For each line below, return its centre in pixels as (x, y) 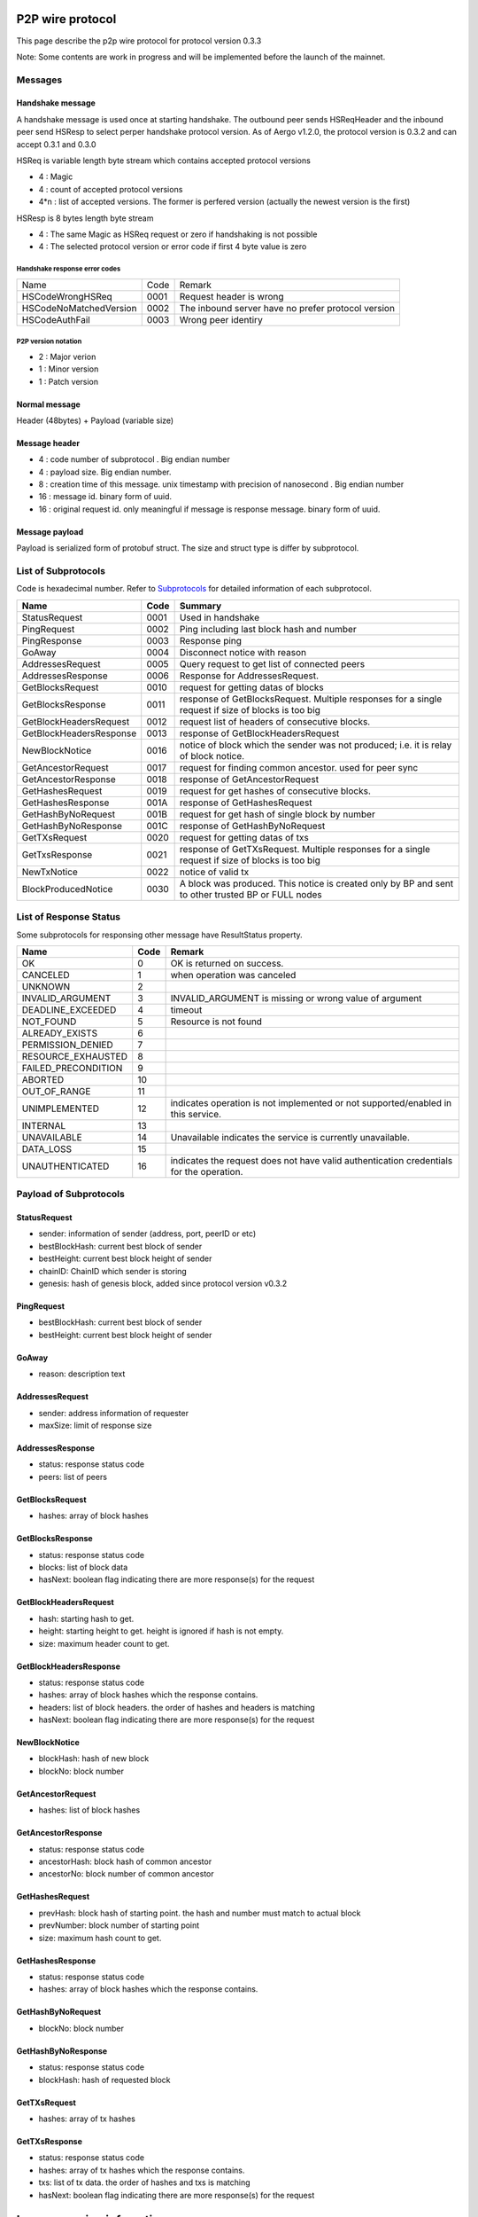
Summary (200, 606)
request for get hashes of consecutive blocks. (275, 791)
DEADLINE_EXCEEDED (69, 1009)
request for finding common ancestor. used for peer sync (299, 767)
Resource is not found (216, 1022)
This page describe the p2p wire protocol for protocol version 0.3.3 (139, 41)
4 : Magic (56, 176)
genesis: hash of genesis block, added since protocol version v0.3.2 (163, 1284)
